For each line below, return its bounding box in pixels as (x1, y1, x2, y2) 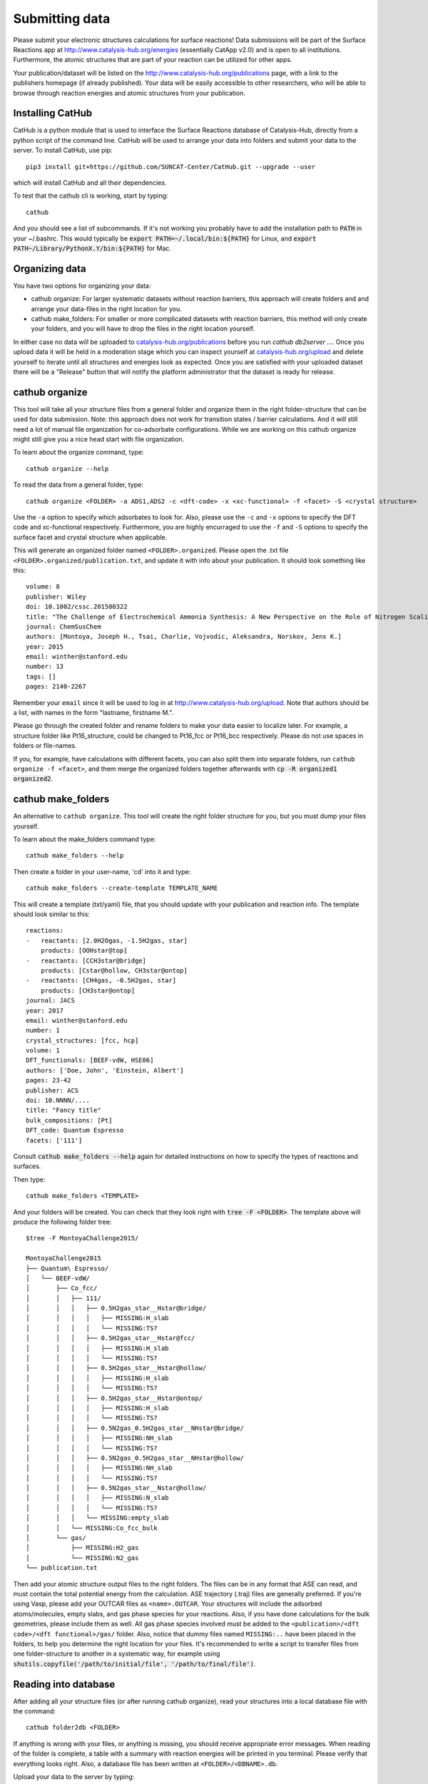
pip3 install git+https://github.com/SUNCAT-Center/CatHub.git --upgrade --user (26, 163, 316, 171)
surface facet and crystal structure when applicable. (13, 532, 168, 542)
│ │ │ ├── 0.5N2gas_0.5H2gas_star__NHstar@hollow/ (26, 1454, 244, 1462)
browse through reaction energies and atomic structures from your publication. (13, 88, 245, 97)
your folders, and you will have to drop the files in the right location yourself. (31, 325, 255, 333)
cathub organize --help (26, 465, 109, 472)
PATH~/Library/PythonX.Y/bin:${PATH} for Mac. (13, 243, 171, 253)
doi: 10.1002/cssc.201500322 (26, 603, 128, 611)
